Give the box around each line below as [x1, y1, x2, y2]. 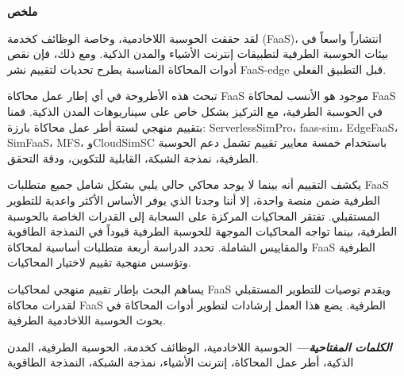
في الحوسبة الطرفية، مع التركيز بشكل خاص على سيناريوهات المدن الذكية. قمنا [7, 102, 383, 119]
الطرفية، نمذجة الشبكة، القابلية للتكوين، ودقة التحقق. [7, 149, 259, 166]
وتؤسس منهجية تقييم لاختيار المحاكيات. [7, 254, 191, 270]
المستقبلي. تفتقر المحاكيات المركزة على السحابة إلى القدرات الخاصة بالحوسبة [7, 207, 380, 224]
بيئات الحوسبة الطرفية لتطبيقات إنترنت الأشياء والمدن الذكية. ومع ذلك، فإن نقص [7, 45, 389, 62]
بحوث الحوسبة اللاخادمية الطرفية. [7, 312, 166, 328]
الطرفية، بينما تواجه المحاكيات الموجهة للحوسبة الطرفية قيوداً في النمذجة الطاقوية [7, 223, 398, 240]
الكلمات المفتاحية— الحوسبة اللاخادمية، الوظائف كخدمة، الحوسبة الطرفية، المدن [7, 338, 392, 355]
